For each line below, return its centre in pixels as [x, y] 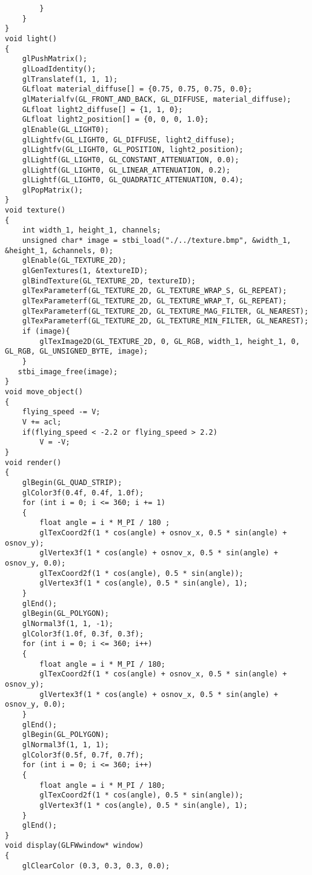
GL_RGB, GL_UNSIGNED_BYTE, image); [77, 352]
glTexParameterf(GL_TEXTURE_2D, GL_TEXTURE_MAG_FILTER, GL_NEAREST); [165, 311]
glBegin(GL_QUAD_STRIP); [72, 482]
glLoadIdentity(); [59, 69]
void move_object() [44, 391]
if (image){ [46, 331]
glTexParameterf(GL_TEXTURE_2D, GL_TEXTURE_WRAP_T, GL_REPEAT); [154, 301]
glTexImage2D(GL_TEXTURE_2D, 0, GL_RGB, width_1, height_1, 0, [170, 341]
